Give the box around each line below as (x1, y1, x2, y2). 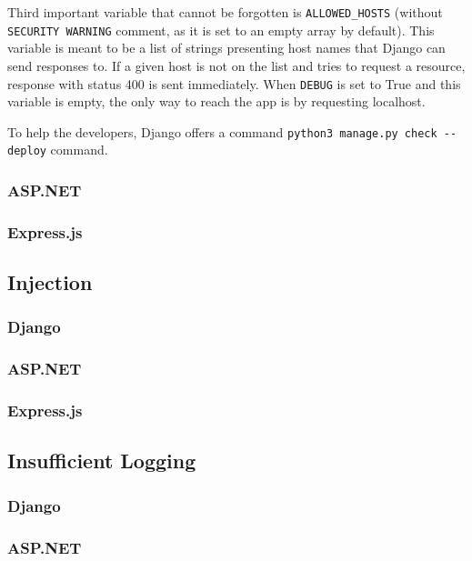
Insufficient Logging (7, 446, 196, 475)
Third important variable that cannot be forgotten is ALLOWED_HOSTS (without (7, 3, 443, 21)
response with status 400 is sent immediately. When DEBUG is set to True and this (7, 74, 461, 93)
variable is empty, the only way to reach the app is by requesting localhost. (7, 92, 426, 111)
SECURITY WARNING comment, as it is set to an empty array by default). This (7, 20, 435, 39)
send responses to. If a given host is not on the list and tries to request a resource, (7, 55, 466, 75)
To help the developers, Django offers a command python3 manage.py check (7, 122, 437, 141)
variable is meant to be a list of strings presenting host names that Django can (7, 38, 446, 57)
